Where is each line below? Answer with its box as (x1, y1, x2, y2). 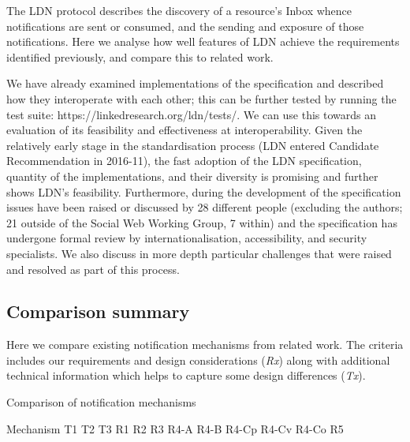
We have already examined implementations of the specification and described (6, 75, 384, 92)
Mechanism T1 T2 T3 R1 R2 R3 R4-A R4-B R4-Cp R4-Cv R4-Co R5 (6, 420, 344, 436)
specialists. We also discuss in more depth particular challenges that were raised (6, 245, 392, 261)
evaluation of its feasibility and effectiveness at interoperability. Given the (6, 122, 363, 138)
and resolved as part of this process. (6, 260, 180, 277)
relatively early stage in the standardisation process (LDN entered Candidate (6, 137, 379, 153)
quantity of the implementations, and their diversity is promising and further (6, 167, 378, 184)
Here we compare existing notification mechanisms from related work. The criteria (6, 336, 404, 353)
